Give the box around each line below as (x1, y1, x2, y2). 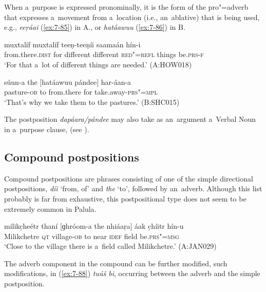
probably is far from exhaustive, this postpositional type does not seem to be (4, 193, 246, 204)
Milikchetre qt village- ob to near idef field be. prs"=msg (4, 230, 179, 241)
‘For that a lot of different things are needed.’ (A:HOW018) (4, 59, 192, 69)
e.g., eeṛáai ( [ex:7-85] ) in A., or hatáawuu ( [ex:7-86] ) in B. (4, 22, 185, 32)
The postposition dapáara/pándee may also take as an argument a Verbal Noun (4, 114, 256, 124)
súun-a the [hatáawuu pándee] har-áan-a (4, 76, 131, 87)
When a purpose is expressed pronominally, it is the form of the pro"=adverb (4, 2, 249, 12)
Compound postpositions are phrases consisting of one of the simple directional (4, 173, 253, 184)
